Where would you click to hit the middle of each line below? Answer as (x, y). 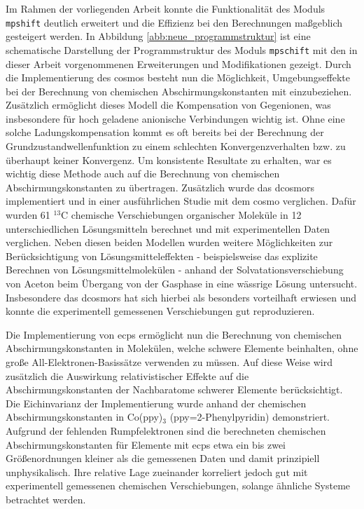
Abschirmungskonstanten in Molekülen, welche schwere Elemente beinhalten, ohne (182, 348)
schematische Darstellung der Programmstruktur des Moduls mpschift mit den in (182, 49)
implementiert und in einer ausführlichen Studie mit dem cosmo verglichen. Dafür (181, 201)
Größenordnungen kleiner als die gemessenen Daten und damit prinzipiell (163, 458)
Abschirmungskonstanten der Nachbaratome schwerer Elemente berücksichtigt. (174, 389)
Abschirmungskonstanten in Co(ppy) (84, 417)
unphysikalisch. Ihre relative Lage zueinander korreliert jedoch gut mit (157, 471)
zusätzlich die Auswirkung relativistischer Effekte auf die (127, 375)
